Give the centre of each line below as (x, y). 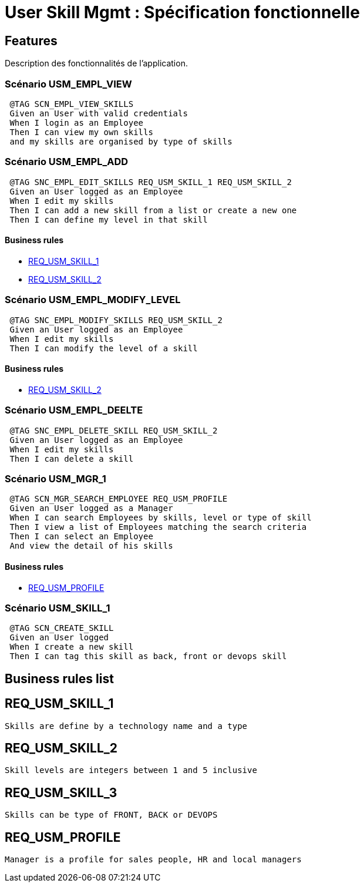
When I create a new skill (72, 647)
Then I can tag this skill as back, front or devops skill (148, 656)
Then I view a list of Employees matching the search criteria (158, 527)
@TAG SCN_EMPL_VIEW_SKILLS (72, 104)
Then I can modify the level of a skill (104, 348)
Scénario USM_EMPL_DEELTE (74, 410)
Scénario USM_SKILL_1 (58, 608)
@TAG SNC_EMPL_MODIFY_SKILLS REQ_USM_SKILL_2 (116, 320)
